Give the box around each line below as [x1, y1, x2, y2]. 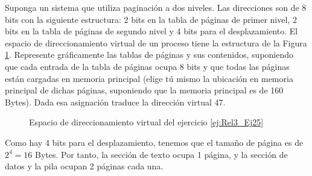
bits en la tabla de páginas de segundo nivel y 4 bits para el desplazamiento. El [5, 25, 298, 37]
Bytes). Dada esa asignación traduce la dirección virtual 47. [5, 95, 226, 108]
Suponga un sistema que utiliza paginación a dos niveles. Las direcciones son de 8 [5, 1, 307, 13]
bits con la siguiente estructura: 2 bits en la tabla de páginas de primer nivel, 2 [5, 13, 297, 25]
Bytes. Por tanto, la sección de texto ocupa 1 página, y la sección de [35, 148, 288, 160]
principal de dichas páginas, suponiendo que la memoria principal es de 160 [5, 84, 284, 96]
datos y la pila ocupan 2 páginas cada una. [5, 160, 164, 172]
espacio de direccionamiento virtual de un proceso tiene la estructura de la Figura [5, 36, 307, 49]
